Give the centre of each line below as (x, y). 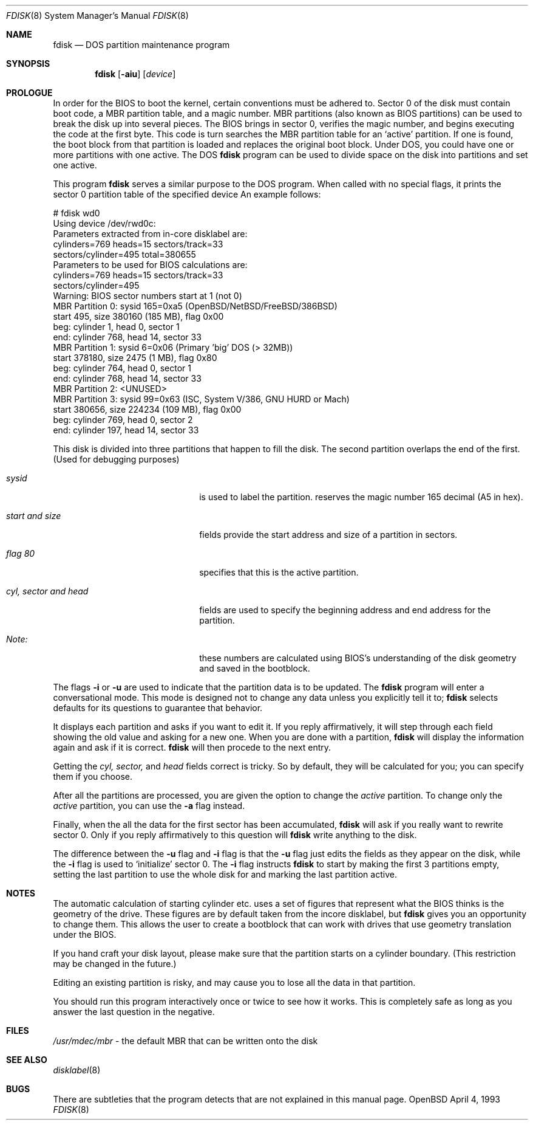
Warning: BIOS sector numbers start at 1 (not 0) (148, 296)
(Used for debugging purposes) (116, 459)
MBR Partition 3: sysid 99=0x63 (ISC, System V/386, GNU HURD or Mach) (201, 399)
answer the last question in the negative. (134, 1012)
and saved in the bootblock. (255, 668)
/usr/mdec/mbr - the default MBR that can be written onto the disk (185, 1041)
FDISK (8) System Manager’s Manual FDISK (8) (97, 15)
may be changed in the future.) (115, 964)
